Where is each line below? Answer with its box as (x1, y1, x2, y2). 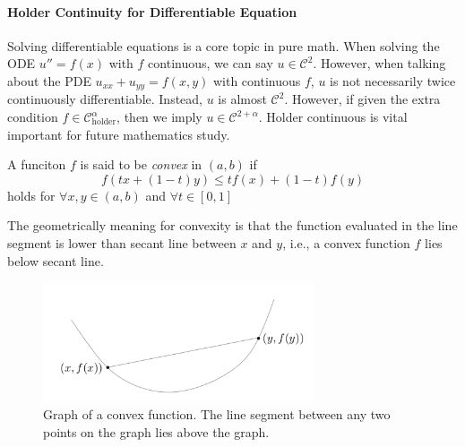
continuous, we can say (148, 54, 273, 73)
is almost (218, 90, 267, 108)
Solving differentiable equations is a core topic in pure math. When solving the (7, 36, 440, 55)
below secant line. (7, 251, 104, 270)
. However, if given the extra (284, 90, 441, 108)
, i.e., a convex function (282, 234, 410, 252)
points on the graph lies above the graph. (43, 423, 270, 442)
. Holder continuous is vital (258, 107, 408, 126)
